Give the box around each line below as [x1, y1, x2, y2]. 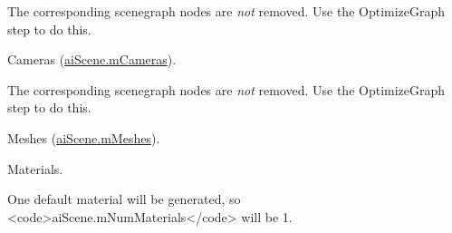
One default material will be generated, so [7, 189, 241, 209]
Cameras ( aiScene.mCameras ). [7, 50, 177, 69]
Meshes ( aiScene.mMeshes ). [7, 128, 160, 147]
